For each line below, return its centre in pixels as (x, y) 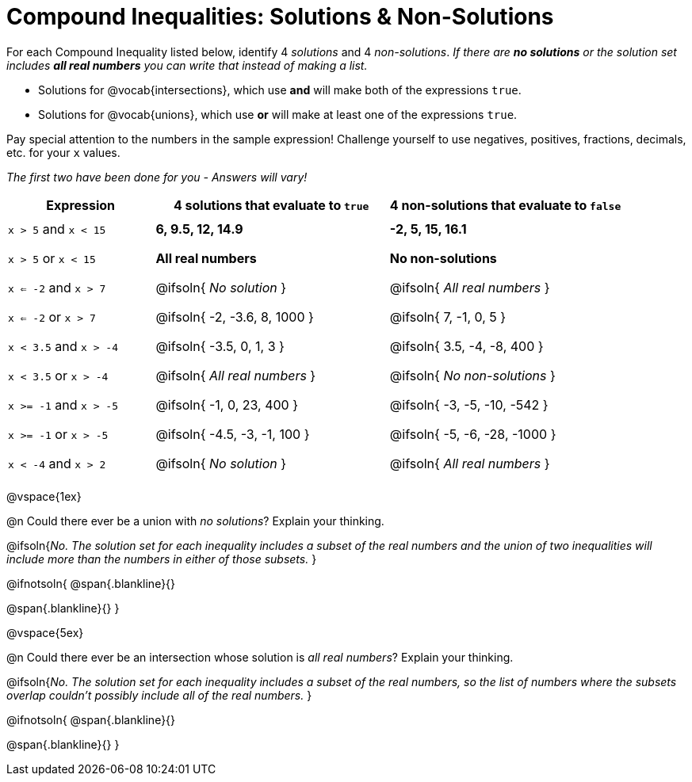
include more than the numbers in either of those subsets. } (162, 559)
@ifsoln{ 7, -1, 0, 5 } (448, 317)
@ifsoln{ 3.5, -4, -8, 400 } (466, 346)
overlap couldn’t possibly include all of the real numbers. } (159, 696)
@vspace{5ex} (45, 633)
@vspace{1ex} (44, 497)
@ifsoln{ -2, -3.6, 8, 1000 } (235, 317)
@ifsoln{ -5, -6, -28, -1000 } (473, 434)
